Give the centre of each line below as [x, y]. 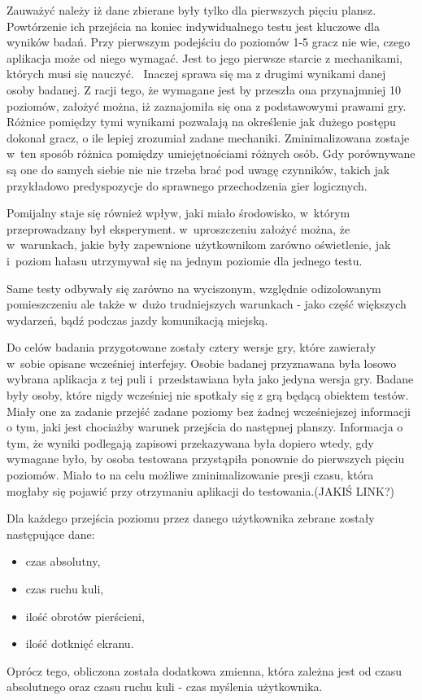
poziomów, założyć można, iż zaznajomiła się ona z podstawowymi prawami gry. [207, 105]
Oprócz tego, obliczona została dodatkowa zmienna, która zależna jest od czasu [204, 670]
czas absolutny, [63, 561]
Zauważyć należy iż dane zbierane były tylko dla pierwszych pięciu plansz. [191, 10]
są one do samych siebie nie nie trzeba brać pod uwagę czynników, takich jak [198, 169]
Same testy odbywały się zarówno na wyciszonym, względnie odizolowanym [194, 288]
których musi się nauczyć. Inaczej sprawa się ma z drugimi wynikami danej [196, 74]
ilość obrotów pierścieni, [85, 616]
